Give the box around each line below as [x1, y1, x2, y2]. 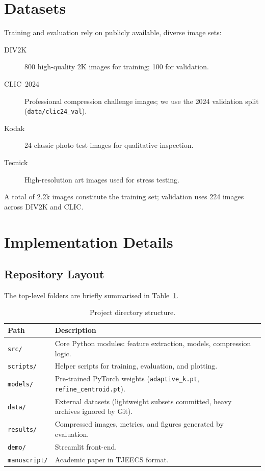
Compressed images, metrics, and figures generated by [55, 418, 224, 429]
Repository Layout [4, 266, 104, 282]
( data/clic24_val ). [24, 106, 87, 116]
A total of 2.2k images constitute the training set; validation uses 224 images [4, 191, 244, 202]
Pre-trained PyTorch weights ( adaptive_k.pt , [55, 373, 199, 384]
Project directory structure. [89, 307, 176, 318]
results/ [8, 426, 37, 434]
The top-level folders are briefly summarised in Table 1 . [4, 290, 179, 300]
